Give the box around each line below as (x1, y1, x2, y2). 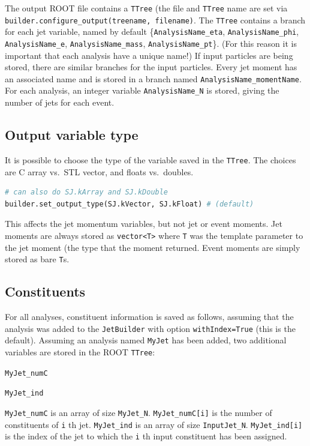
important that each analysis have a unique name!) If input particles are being (5, 49, 293, 61)
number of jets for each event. (5, 96, 115, 109)
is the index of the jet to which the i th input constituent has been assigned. (5, 430, 287, 442)
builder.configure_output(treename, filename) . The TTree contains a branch (5, 13, 306, 26)
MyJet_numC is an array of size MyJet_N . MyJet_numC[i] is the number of (5, 406, 272, 418)
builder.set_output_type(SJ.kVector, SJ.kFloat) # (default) (5, 199, 254, 208)
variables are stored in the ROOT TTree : (5, 345, 155, 358)
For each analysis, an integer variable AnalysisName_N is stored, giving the (5, 84, 279, 97)
